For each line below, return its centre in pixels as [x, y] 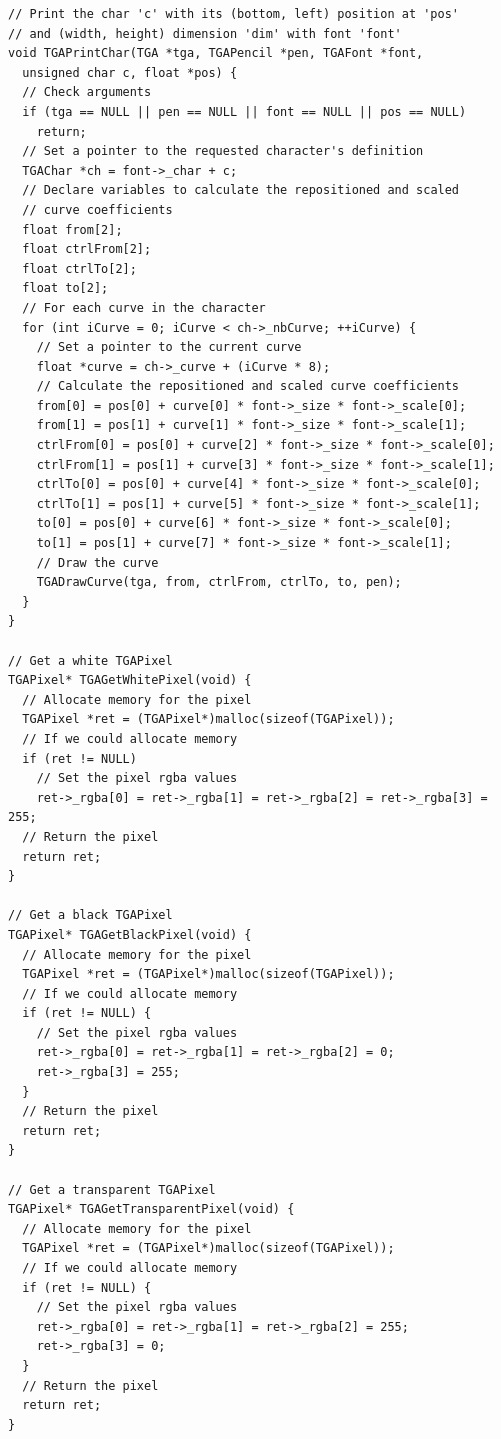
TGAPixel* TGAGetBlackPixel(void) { [130, 934]
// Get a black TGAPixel [90, 915]
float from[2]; [72, 229]
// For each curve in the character [144, 307]
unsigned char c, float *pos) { [130, 72]
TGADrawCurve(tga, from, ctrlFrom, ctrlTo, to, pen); [219, 582]
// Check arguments [87, 92]
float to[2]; [65, 288]
